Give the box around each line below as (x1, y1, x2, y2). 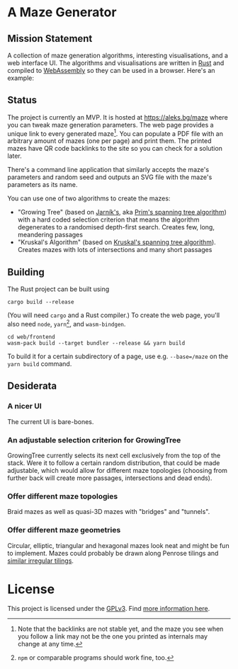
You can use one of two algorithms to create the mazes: (7, 194, 171, 202)
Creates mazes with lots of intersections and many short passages (17, 246, 212, 254)
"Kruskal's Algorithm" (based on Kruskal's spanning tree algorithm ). (17, 238, 216, 246)
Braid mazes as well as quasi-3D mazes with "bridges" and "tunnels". (7, 508, 210, 516)
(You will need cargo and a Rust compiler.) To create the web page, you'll (7, 311, 220, 319)
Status (7, 94, 38, 106)
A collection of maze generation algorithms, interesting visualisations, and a (7, 51, 229, 59)
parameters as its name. (7, 181, 78, 189)
